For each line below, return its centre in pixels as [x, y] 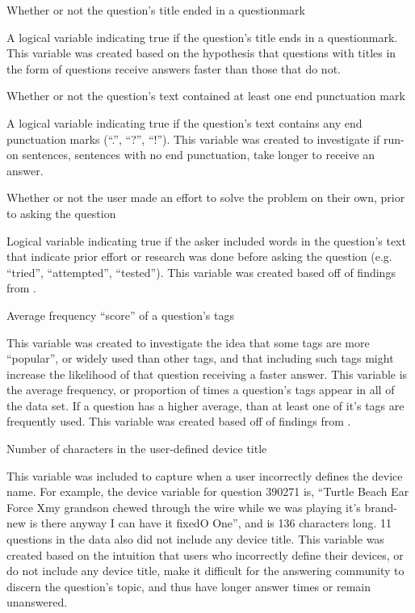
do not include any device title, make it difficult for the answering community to [205, 571]
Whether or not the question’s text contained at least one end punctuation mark [206, 96]
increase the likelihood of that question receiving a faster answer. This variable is [207, 374]
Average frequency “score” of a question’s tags [120, 315]
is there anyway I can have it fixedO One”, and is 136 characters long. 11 [211, 523]
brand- [381, 507]
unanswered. [37, 602]
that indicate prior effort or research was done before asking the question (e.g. [199, 256]
